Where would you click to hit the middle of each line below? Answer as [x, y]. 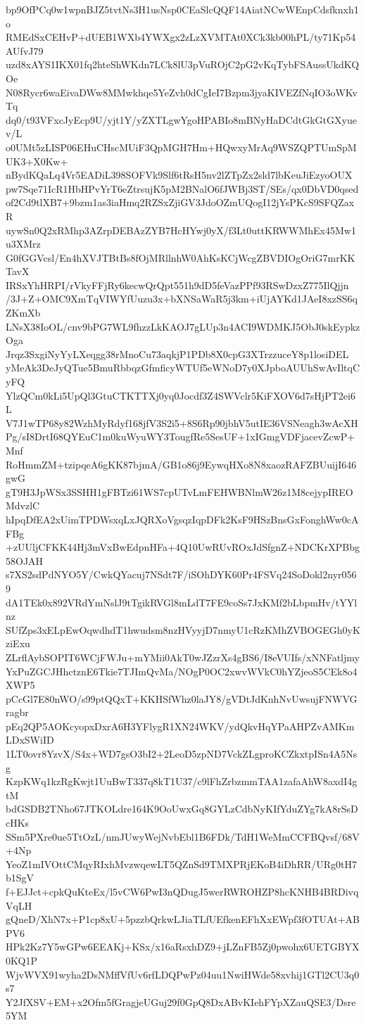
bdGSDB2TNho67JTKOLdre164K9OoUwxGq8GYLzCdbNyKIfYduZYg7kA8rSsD [182, 809]
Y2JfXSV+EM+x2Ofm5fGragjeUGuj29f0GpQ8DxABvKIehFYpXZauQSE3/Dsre [181, 1001]
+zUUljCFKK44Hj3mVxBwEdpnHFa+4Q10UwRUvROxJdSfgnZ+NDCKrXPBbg [183, 547]
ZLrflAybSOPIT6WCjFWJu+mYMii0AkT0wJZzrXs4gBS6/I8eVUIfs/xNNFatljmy [183, 657]
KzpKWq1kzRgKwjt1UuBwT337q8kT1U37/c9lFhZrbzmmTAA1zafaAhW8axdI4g [182, 781]
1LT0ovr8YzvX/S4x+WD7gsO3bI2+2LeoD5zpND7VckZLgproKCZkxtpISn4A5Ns [182, 754]
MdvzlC [23, 505]
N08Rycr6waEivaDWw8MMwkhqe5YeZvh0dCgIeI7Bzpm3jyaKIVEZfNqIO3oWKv [182, 92]
